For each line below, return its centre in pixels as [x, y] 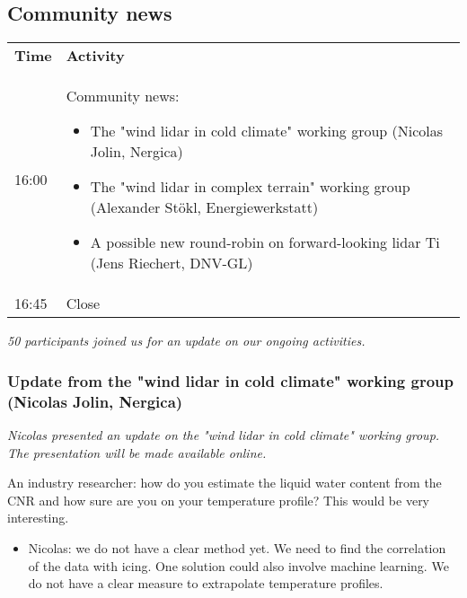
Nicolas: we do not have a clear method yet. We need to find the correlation [237, 547]
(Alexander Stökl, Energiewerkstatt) [204, 207]
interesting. [38, 518]
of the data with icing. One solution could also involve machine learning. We [238, 565]
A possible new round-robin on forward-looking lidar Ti [265, 242]
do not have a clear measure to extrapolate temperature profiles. [206, 583]
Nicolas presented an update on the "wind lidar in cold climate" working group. [224, 434]
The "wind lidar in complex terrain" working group [250, 187]
